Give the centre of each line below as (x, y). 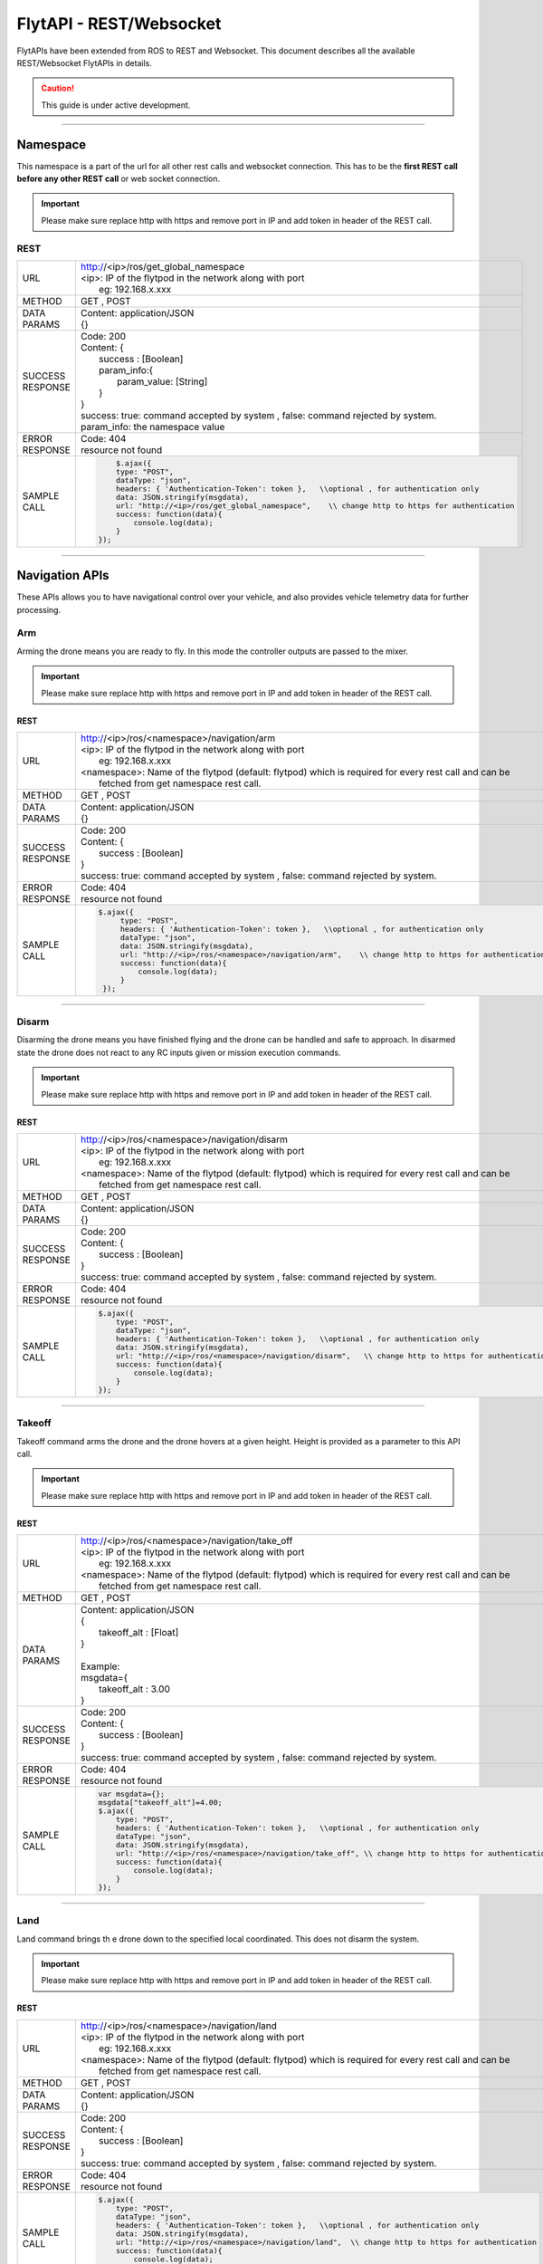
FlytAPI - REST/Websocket (119, 24)
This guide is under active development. (116, 105)
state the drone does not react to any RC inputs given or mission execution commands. (179, 1052)
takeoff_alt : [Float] (138, 1633)
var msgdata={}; (132, 1794)
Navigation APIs (63, 576)
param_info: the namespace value (152, 427)
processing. (39, 609)
